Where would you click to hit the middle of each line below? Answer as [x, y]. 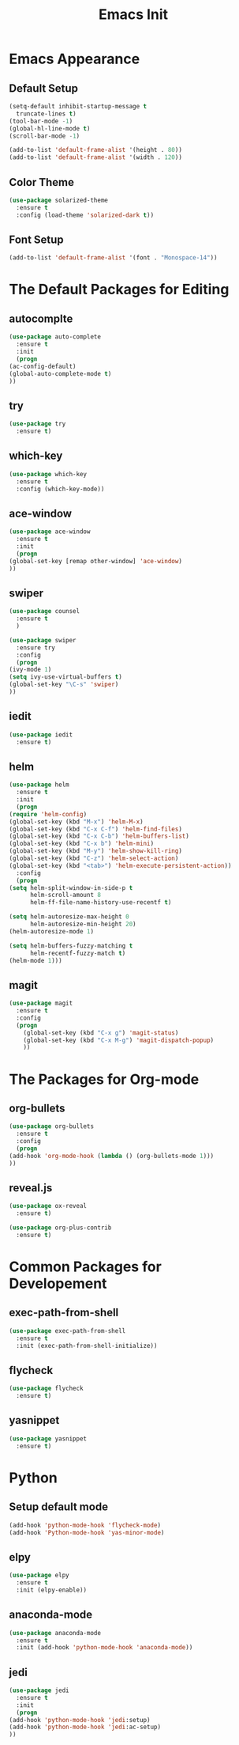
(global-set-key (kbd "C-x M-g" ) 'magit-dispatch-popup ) [119, 1040]
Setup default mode [59, 1507]
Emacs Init [133, 15]
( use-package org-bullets [51, 1126]
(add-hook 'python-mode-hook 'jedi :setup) [80, 1720]
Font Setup [36, 239]
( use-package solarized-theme [59, 200]
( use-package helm [39, 785]
